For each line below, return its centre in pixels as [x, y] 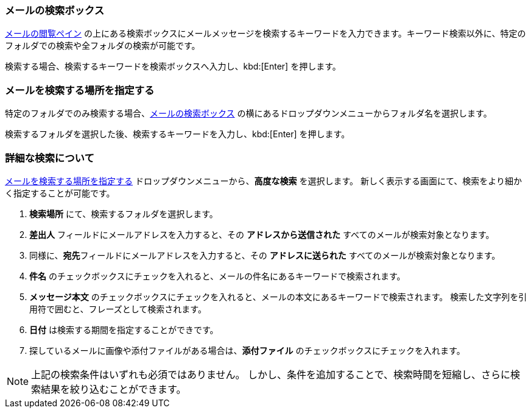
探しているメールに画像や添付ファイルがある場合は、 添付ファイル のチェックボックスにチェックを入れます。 [247, 350]
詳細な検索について [50, 158]
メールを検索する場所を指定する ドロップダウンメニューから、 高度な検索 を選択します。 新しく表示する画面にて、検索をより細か [264, 181]
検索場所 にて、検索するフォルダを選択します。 [124, 214]
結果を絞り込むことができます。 [114, 389]
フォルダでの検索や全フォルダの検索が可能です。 [103, 46]
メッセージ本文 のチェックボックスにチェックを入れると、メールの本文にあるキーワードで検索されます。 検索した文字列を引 [278, 296]
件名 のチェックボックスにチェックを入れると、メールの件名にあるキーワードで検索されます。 [217, 276]
